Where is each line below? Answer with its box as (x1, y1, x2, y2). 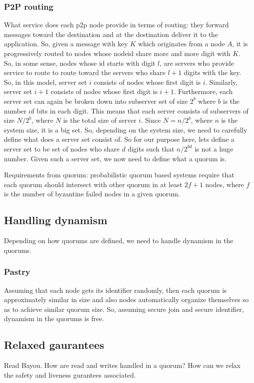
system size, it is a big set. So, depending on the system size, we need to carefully (4, 124, 248, 134)
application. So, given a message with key (4, 38, 128, 49)
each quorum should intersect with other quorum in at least (4, 179, 182, 189)
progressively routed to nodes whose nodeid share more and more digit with (4, 48, 231, 58)
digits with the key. (184, 67, 241, 77)
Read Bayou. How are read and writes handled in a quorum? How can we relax (4, 360, 241, 370)
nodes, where (205, 179, 244, 189)
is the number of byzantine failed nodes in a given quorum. (4, 189, 180, 199)
